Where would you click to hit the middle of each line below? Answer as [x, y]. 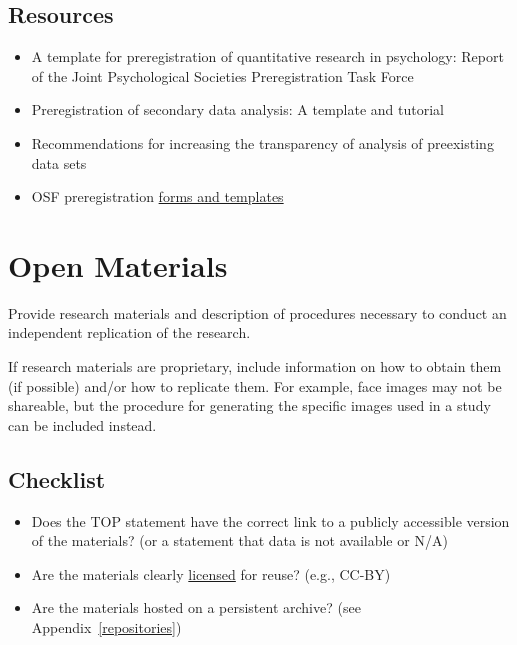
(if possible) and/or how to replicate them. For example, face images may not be [255, 385]
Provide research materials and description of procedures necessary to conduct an [257, 312]
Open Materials [118, 264]
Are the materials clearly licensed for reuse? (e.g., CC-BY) [211, 573]
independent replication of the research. [129, 332]
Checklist [57, 478]
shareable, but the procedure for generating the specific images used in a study [249, 405]
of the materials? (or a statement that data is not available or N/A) [239, 540]
